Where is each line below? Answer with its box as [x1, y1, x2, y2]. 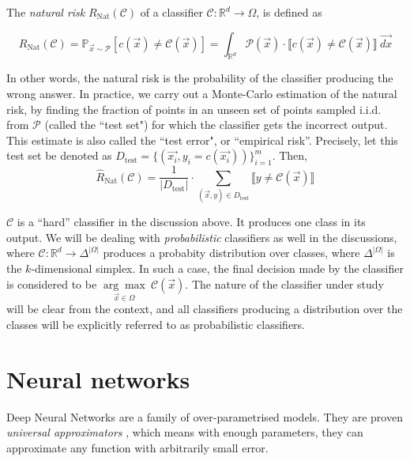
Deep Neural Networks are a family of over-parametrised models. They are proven [6, 408, 403, 425]
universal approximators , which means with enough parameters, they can [6, 424, 363, 440]
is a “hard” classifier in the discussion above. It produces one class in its [17, 213, 366, 230]
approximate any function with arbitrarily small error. [6, 439, 269, 455]
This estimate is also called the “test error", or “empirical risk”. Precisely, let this [6, 131, 398, 148]
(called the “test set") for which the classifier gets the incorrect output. [44, 116, 388, 133]
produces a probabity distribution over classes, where [103, 244, 360, 261]
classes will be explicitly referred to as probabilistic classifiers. [6, 316, 306, 332]
